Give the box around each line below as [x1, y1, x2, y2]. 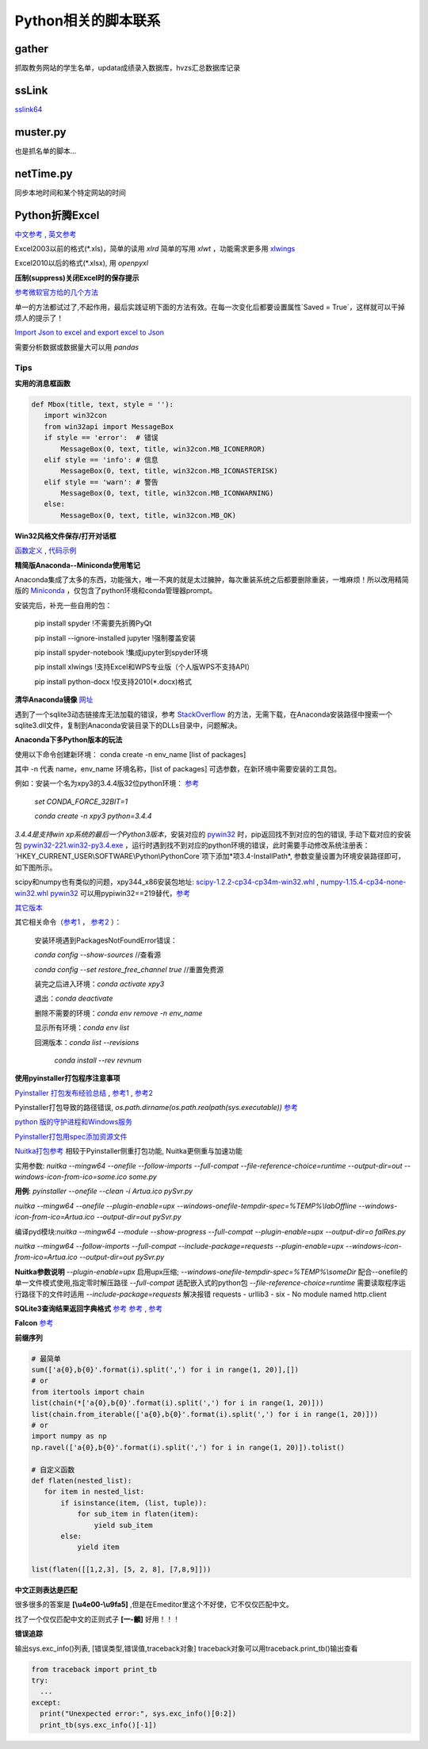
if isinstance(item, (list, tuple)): [60, 1498, 208, 1507]
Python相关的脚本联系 [14, 12, 161, 29]
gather [14, 42, 49, 55]
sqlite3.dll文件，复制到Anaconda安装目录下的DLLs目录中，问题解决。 [14, 720, 242, 729]
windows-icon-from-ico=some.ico [14, 1172, 128, 1181]
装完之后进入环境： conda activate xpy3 [34, 979, 165, 989]
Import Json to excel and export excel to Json [14, 327, 165, 337]
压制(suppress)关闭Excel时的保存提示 [14, 273, 139, 282]
